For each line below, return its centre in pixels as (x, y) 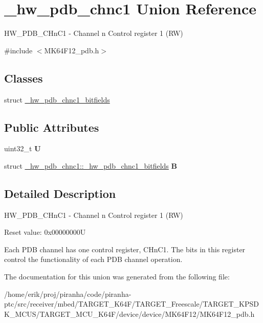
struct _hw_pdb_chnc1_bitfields (57, 99)
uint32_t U (23, 148)
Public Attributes (52, 127)
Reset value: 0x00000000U (45, 232)
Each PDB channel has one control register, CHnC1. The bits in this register (125, 249)
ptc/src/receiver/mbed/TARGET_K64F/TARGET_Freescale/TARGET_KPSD (131, 304)
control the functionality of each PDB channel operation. (93, 259)
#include (18, 50)
